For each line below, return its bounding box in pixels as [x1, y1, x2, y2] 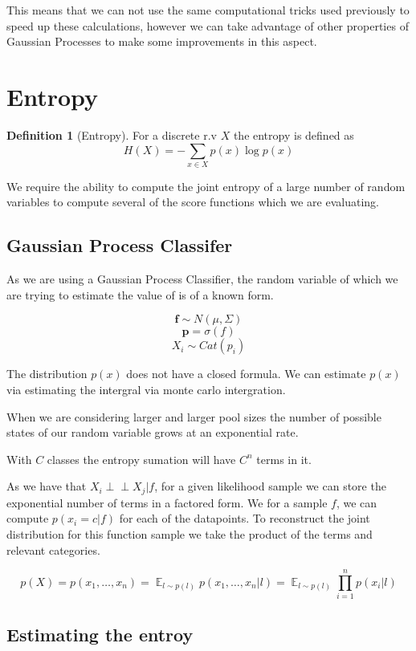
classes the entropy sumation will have [47, 450, 236, 467]
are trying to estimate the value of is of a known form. [6, 286, 274, 303]
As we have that [6, 478, 87, 494]
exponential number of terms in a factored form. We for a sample [6, 494, 328, 511]
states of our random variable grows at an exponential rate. [6, 424, 299, 441]
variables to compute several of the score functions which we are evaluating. [6, 193, 379, 210]
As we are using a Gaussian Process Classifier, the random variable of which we [6, 271, 398, 287]
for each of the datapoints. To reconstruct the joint [119, 510, 370, 527]
